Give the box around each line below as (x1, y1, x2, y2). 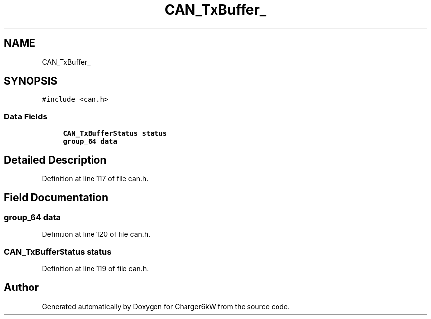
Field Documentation (4, 191, 108, 204)
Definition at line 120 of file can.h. (42, 230, 151, 239)
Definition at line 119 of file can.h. (42, 264, 149, 273)
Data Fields (4, 111, 48, 121)
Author (4, 281, 39, 294)
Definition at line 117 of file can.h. (42, 174, 149, 183)
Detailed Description (4, 153, 107, 166)
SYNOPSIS (4, 75, 58, 87)
